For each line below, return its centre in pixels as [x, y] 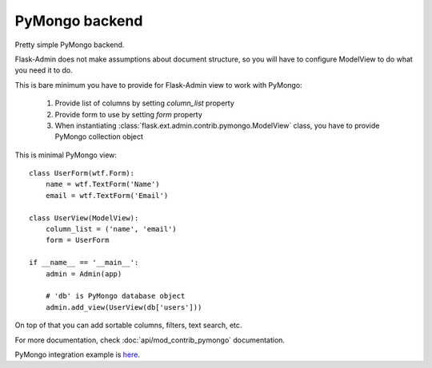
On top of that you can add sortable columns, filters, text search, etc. [128, 325]
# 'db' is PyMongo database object [115, 296]
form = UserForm [77, 240]
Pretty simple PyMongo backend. [70, 45]
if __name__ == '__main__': [84, 263]
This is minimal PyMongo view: [66, 155]
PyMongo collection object [99, 137]
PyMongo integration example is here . [77, 354]
